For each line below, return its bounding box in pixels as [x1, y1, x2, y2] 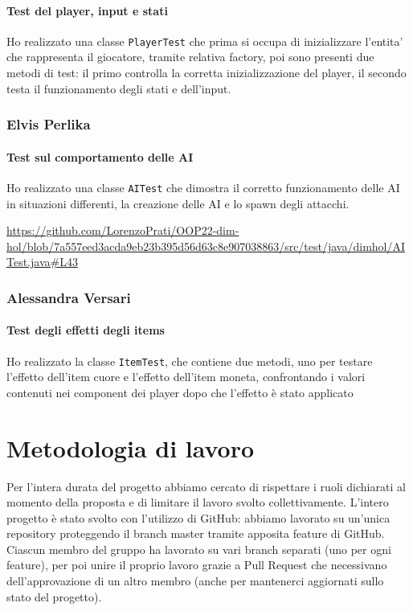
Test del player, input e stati [6, 2, 168, 18]
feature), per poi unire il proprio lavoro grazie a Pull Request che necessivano [6, 556, 387, 573]
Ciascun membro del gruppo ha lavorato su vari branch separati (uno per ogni [6, 540, 391, 557]
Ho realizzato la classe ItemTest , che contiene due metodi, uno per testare [6, 352, 373, 369]
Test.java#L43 [6, 253, 78, 270]
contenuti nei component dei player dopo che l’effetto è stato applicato [6, 383, 354, 400]
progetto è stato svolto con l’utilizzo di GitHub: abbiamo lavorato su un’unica [6, 509, 391, 526]
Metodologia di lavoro [6, 431, 255, 464]
